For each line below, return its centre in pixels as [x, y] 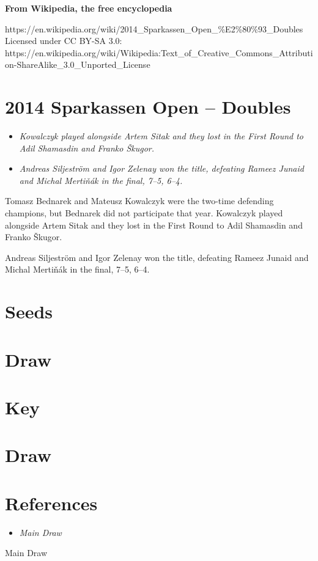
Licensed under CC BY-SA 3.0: [64, 41]
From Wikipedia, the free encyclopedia [89, 8]
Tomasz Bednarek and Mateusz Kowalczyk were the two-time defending [139, 201]
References [51, 503]
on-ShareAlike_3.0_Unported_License [78, 64]
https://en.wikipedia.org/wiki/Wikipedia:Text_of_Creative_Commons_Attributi [159, 52]
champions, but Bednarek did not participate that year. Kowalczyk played [144, 213]
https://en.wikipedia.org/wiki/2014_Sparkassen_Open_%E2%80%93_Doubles [154, 28]
